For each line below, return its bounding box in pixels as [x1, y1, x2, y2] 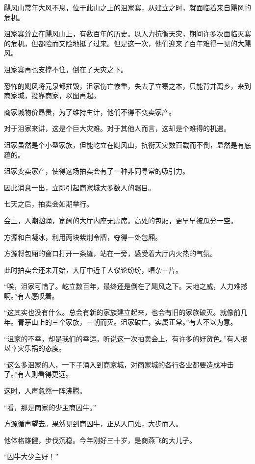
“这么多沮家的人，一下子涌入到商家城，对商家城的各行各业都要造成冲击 [4, 359, 234, 369]
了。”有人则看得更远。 [4, 369, 73, 379]
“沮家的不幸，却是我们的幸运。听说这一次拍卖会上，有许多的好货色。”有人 [4, 333, 241, 343]
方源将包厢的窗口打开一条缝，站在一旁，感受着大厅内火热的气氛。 [4, 248, 217, 258]
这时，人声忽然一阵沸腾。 [4, 386, 86, 396]
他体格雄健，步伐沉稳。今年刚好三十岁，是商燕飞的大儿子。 [4, 435, 196, 445]
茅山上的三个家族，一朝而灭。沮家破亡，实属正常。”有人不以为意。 [24, 317, 237, 327]
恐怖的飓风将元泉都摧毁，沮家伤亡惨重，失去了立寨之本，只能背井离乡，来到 [4, 80, 251, 91]
